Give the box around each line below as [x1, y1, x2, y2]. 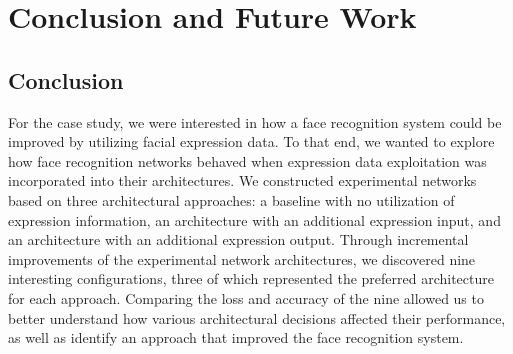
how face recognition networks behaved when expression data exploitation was [8, 150, 487, 171]
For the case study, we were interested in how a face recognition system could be [8, 111, 502, 132]
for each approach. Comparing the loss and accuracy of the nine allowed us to [8, 287, 484, 308]
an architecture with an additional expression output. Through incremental [8, 229, 469, 250]
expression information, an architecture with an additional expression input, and [8, 209, 501, 230]
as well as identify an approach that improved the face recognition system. [8, 327, 464, 348]
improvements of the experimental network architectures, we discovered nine [8, 248, 476, 269]
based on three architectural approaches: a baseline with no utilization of [8, 189, 455, 210]
